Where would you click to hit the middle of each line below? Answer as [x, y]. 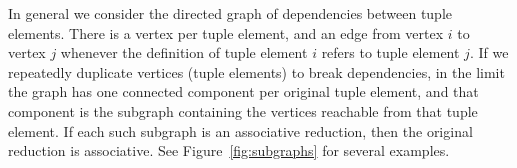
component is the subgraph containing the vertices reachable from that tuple [243, 110]
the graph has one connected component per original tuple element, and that [243, 91]
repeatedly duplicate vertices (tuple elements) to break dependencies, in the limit [256, 71]
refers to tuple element [390, 52]
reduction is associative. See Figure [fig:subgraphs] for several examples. [229, 150]
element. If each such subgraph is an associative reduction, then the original [240, 130]
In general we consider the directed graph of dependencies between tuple [230, 13]
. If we [489, 52]
